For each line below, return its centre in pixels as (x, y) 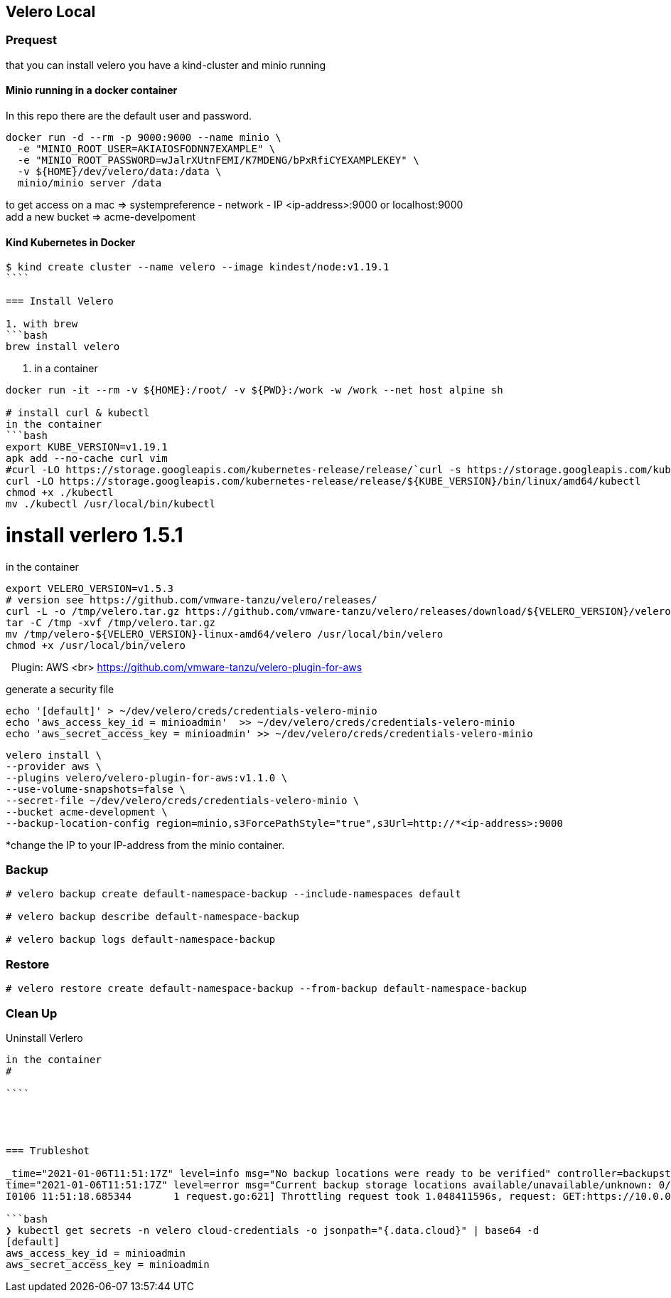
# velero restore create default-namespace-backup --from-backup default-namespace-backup (267, 989)
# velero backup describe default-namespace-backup (153, 917)
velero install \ (54, 755)
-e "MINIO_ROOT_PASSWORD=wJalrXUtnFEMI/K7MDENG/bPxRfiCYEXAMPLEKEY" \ (218, 160)
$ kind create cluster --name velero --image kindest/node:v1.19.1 (198, 267)
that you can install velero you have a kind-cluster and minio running (166, 65)
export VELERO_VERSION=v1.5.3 (90, 588)
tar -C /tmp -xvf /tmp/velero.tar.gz (111, 622)
